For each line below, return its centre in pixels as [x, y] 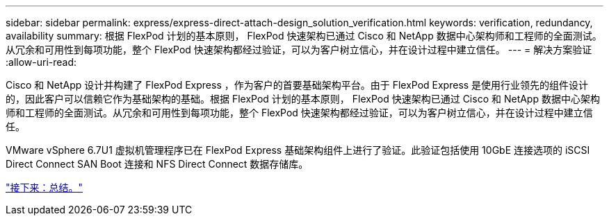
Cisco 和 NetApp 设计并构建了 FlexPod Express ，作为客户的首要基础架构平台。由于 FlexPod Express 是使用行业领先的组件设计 [297, 85]
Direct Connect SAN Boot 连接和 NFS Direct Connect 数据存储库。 [157, 164]
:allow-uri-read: [41, 62]
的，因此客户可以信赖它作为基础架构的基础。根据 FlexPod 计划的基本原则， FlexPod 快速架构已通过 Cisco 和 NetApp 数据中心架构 [303, 99]
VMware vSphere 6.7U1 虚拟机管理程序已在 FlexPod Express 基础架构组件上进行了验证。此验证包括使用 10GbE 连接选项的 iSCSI [298, 150]
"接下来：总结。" [44, 187]
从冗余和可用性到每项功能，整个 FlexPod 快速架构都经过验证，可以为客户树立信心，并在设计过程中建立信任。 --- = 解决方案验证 [299, 50]
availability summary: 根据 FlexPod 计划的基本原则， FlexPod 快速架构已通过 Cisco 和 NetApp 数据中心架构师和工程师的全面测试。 [304, 36]
